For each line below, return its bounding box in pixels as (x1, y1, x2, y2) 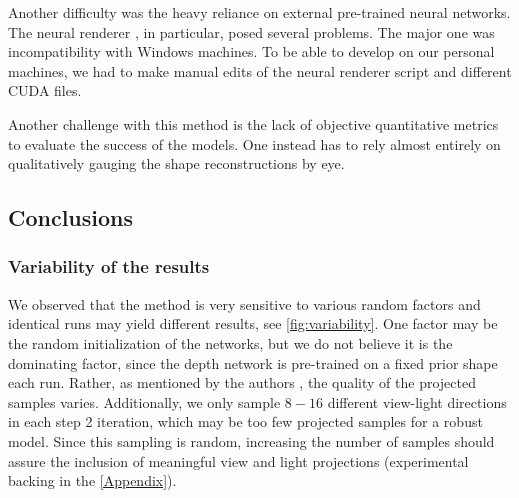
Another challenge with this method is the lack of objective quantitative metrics (8, 113, 499, 134)
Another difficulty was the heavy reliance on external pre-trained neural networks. (8, 2, 511, 22)
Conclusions (8, 202, 134, 233)
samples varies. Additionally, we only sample (8, 391, 281, 412)
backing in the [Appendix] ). (8, 470, 177, 491)
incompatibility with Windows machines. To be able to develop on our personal (8, 41, 495, 62)
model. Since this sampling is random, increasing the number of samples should (8, 430, 495, 451)
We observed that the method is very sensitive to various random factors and (8, 293, 481, 314)
